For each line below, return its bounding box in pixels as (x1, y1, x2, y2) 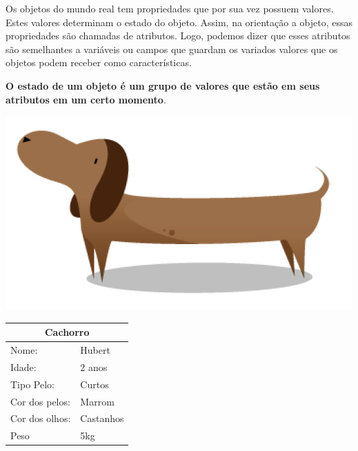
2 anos (80, 359, 108, 374)
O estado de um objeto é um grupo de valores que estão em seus (6, 78, 320, 92)
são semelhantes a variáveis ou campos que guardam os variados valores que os (6, 41, 338, 56)
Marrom (80, 394, 115, 408)
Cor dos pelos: (10, 394, 70, 408)
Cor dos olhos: (10, 411, 71, 425)
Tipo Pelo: (10, 377, 54, 391)
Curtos (80, 377, 109, 391)
